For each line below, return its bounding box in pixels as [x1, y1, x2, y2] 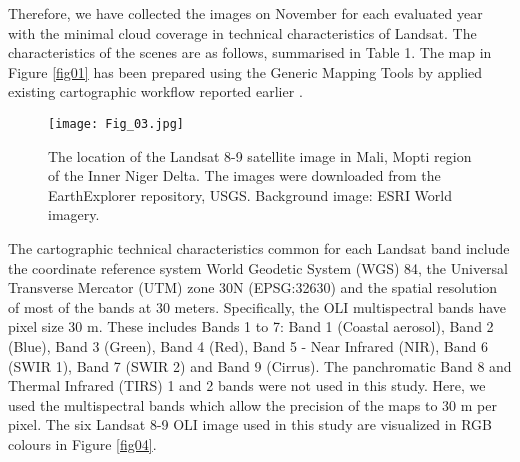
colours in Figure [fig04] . [8, 433, 157, 454]
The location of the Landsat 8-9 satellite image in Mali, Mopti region [48, 145, 472, 166]
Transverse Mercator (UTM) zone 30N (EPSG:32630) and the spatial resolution [8, 277, 498, 298]
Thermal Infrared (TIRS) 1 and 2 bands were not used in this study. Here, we [8, 375, 486, 396]
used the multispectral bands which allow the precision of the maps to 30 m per [8, 394, 497, 415]
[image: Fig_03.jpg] [48, 116, 185, 131]
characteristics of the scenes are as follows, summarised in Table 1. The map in [8, 42, 492, 63]
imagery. [48, 204, 100, 225]
